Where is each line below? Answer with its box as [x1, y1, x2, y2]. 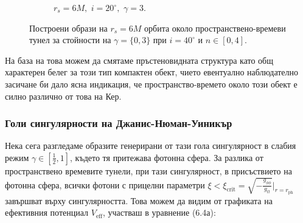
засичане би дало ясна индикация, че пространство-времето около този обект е [5, 77, 298, 90]
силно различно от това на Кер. [5, 89, 122, 102]
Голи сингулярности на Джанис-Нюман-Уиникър [5, 115, 232, 131]
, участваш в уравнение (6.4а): [103, 206, 216, 219]
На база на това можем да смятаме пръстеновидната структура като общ [5, 53, 274, 66]
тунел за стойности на [29, 33, 111, 46]
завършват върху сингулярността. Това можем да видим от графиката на [5, 194, 273, 207]
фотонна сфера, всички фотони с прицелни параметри [5, 178, 205, 191]
